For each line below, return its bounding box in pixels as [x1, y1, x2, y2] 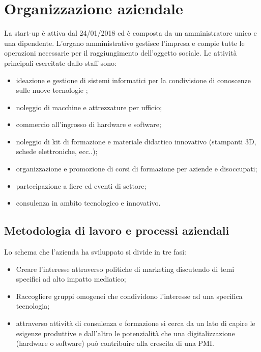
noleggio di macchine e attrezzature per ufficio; [16, 102, 162, 112]
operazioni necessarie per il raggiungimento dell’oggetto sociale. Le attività [4, 47, 237, 58]
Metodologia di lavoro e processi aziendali [4, 222, 229, 238]
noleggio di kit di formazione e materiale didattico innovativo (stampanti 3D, [16, 136, 256, 146]
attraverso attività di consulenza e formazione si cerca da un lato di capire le [16, 318, 255, 329]
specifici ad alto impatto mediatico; [16, 273, 126, 284]
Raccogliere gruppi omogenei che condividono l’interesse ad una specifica [16, 290, 243, 301]
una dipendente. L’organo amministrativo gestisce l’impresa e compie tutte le [4, 37, 245, 48]
